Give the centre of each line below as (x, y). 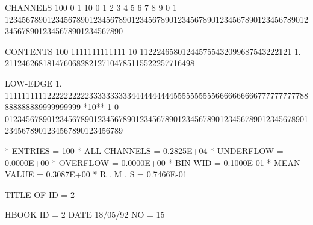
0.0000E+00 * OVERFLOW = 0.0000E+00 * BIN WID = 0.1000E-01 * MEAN (153, 162)
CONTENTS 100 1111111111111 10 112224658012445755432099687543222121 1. (153, 51)
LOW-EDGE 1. (33, 83)
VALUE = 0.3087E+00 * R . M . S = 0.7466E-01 (96, 174)
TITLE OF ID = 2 (40, 194)
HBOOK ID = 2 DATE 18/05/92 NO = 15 (85, 214)
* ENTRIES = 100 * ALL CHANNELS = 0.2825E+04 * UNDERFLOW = (144, 150)
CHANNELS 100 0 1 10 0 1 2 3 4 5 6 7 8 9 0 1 (91, 7)
